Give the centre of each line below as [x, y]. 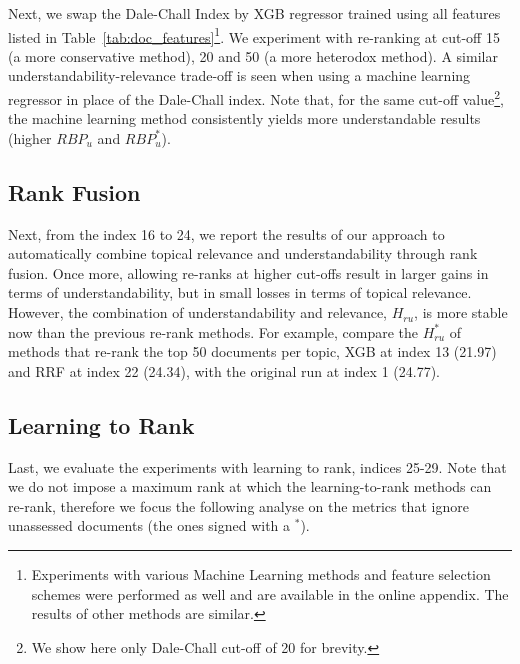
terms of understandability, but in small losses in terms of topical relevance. [240, 292]
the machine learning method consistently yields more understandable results [244, 118]
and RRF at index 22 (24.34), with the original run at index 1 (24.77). [224, 370]
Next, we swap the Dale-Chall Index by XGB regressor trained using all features [254, 13]
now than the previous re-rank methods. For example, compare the [213, 331]
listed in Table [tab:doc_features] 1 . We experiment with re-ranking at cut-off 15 [254, 35]
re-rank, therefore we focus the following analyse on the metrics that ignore [238, 505]
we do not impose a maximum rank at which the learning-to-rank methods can [250, 486]
